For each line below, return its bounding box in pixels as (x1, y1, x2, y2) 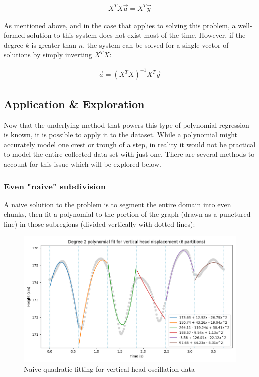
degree (4, 39, 23, 50)
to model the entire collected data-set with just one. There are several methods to (4, 149, 255, 159)
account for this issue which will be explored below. (4, 159, 161, 169)
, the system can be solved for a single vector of (83, 39, 229, 50)
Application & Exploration (4, 96, 145, 111)
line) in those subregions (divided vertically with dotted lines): (4, 219, 195, 229)
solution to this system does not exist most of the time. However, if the (27, 30, 246, 40)
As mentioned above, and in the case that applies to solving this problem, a (4, 20, 236, 30)
